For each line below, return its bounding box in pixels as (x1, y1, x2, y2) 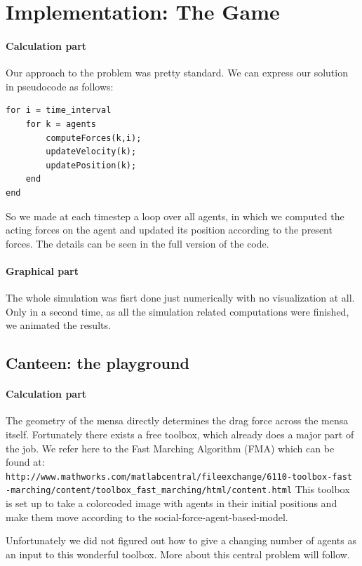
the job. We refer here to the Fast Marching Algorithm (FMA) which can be (6, 440, 335, 455)
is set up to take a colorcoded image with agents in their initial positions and (6, 496, 337, 511)
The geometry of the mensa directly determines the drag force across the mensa (6, 413, 349, 428)
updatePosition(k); (46, 160, 137, 170)
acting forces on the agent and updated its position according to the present (6, 222, 333, 237)
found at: (6, 454, 45, 469)
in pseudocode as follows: (6, 79, 114, 93)
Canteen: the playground (6, 352, 189, 374)
